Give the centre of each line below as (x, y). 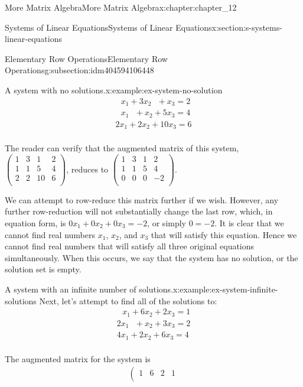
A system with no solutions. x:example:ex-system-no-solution (114, 90)
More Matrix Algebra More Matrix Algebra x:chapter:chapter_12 (121, 7)
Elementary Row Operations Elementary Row (86, 58)
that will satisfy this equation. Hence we (224, 234)
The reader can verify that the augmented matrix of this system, (122, 148)
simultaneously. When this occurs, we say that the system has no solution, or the (151, 257)
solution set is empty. (43, 269)
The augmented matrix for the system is (78, 358)
